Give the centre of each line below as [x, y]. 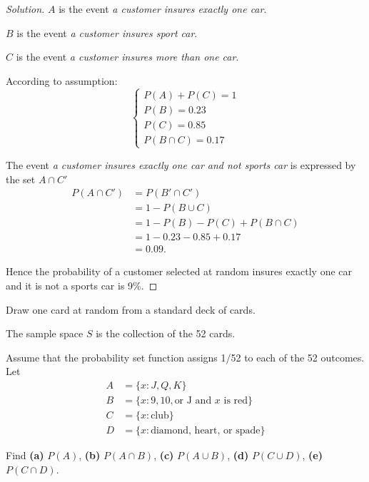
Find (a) [25, 455]
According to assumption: [62, 80]
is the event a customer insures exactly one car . [163, 9]
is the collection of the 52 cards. [166, 333]
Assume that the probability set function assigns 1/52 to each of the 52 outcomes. [185, 357]
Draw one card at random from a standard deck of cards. [131, 309]
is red [236, 400]
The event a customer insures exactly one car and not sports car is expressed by [181, 164]
